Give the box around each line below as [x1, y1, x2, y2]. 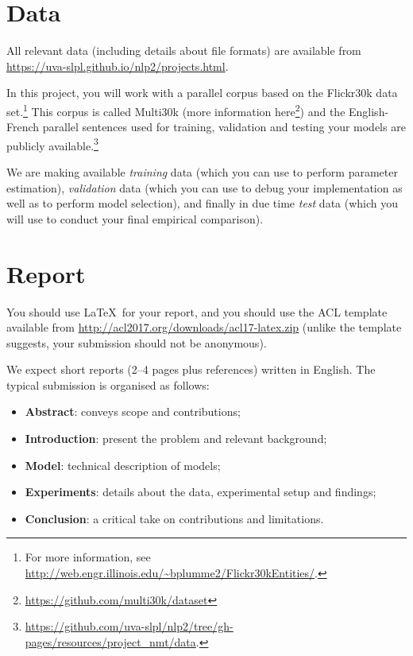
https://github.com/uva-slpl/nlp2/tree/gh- [25, 618, 234, 635]
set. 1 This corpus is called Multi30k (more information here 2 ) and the [6, 100, 345, 119]
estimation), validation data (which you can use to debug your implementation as [6, 179, 403, 196]
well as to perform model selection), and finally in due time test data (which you [6, 195, 399, 212]
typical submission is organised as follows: [6, 376, 210, 393]
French [6, 118, 40, 135]
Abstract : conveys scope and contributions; [25, 403, 241, 420]
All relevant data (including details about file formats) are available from [6, 42, 361, 59]
